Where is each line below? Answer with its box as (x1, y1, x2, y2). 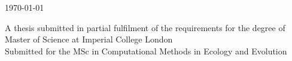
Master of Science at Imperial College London (5, 33, 173, 45)
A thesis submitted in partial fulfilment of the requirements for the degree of (5, 21, 285, 33)
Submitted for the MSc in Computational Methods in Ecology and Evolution (5, 44, 287, 57)
